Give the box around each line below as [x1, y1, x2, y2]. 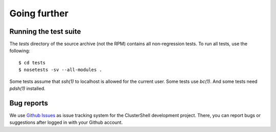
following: [9, 48, 30, 54]
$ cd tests [18, 59, 46, 65]
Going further [9, 8, 68, 19]
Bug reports [9, 99, 49, 107]
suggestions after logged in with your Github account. [9, 119, 123, 125]
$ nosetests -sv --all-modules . [18, 67, 102, 73]
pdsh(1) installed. [9, 85, 45, 92]
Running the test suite [9, 27, 81, 36]
